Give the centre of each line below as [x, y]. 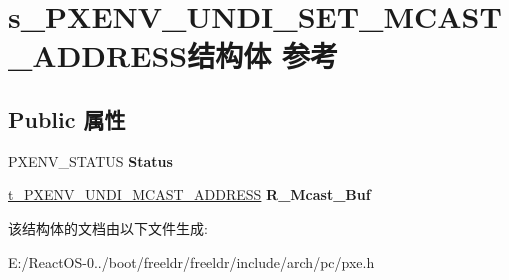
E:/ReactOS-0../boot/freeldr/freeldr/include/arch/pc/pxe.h [191, 261]
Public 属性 [67, 118]
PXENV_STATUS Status [90, 160]
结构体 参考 [262, 55]
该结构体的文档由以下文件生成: [108, 227]
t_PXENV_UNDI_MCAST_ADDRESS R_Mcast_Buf [189, 194]
